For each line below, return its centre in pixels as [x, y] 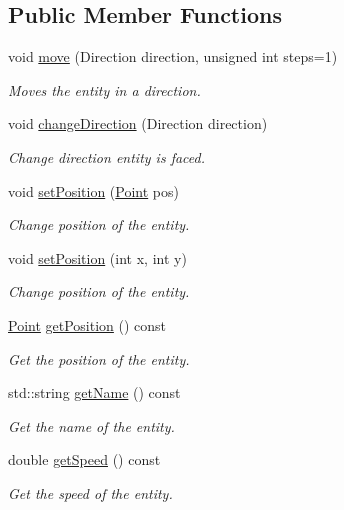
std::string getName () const [94, 392]
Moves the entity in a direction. [104, 89]
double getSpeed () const [84, 459]
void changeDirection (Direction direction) [138, 123]
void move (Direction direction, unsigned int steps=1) [173, 56]
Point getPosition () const [87, 324]
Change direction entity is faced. [106, 156]
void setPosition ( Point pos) [93, 190]
